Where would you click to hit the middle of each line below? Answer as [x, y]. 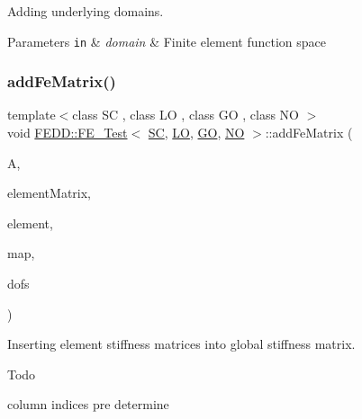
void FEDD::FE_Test [68, 133]
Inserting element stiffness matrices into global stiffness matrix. [181, 344]
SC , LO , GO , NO [196, 133]
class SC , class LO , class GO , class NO [186, 115]
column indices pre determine [88, 404]
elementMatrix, [49, 193]
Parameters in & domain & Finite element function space [167, 41]
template [32, 115]
